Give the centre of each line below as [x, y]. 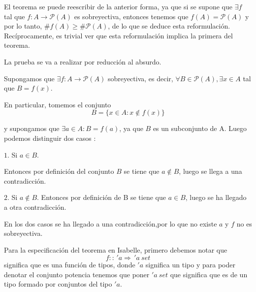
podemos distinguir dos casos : [50, 138]
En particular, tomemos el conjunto [58, 104]
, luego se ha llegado [216, 197]
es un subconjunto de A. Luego [200, 128]
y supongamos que [32, 128]
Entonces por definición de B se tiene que [103, 197]
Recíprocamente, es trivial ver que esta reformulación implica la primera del [118, 35]
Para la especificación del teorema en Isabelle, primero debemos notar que [116, 249]
